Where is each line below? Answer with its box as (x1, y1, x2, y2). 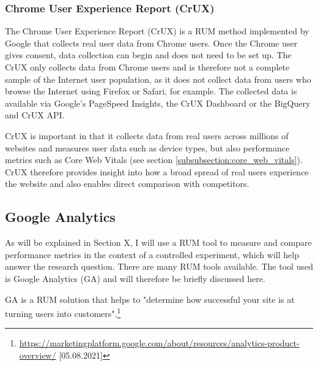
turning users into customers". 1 (5, 305, 121, 319)
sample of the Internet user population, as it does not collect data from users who (5, 72, 311, 85)
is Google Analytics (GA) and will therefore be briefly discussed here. (5, 272, 265, 284)
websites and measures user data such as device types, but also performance (5, 141, 290, 154)
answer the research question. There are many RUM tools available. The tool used (5, 260, 313, 273)
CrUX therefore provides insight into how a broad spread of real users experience (5, 165, 309, 178)
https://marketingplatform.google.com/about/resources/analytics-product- (19, 337, 300, 349)
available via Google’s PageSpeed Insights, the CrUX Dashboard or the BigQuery (5, 96, 311, 109)
